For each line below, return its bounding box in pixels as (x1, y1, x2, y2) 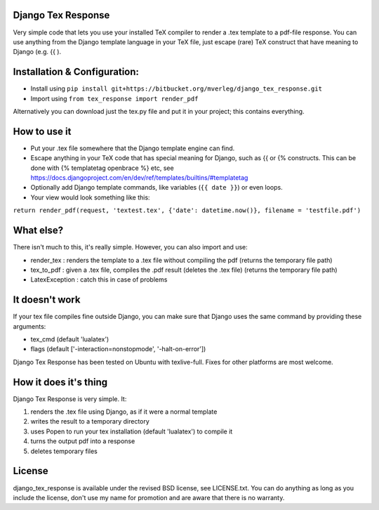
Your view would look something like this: (30, 193, 150, 202)
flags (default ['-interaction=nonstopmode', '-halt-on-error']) (30, 345, 206, 353)
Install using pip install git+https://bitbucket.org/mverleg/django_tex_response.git (30, 84, 323, 93)
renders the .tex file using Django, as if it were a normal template (30, 407, 218, 416)
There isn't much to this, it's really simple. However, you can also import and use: (13, 243, 248, 251)
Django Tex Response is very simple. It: (13, 394, 127, 403)
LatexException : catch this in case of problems (30, 275, 168, 284)
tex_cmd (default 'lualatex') (30, 335, 109, 344)
